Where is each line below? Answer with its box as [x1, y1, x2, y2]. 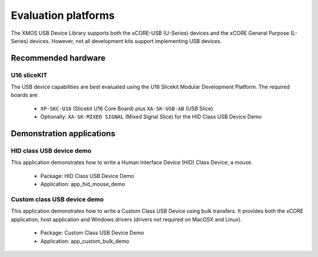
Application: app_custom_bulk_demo [40, 238, 130, 245]
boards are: [11, 91, 39, 98]
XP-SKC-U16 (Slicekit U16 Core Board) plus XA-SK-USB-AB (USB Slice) [40, 105, 213, 112]
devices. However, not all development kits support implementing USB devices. [29, 37, 222, 44]
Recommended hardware [11, 53, 106, 63]
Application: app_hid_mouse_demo [40, 180, 125, 188]
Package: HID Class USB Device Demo [40, 172, 135, 179]
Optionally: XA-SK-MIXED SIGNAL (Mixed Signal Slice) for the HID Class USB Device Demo [40, 113, 262, 120]
